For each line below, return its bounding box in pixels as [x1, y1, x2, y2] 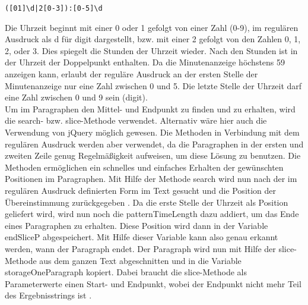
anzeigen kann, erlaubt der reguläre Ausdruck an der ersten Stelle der [5, 68, 258, 80]
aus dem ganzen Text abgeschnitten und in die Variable [39, 254, 242, 266]
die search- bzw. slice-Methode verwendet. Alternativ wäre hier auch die [5, 114, 267, 127]
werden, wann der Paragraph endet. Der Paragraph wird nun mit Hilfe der [5, 242, 276, 254]
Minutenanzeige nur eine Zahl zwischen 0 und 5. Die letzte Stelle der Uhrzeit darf [5, 79, 302, 92]
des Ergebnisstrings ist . [5, 289, 92, 301]
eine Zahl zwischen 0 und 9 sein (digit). [5, 91, 148, 103]
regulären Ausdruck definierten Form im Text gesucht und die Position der [5, 184, 277, 196]
